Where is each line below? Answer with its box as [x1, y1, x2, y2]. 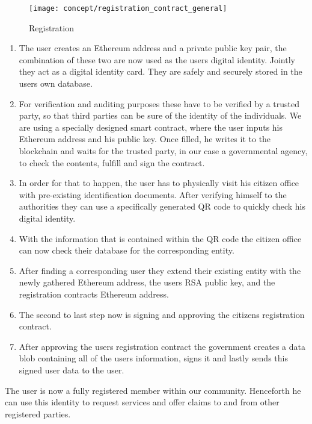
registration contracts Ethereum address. [19, 287, 169, 300]
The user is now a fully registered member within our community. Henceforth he [5, 384, 301, 396]
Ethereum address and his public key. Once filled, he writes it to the [19, 132, 271, 145]
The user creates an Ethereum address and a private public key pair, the [19, 42, 287, 54]
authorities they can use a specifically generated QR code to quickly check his [19, 200, 305, 213]
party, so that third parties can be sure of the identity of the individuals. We [19, 109, 302, 122]
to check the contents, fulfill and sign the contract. [19, 156, 205, 169]
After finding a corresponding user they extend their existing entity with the [19, 264, 301, 276]
